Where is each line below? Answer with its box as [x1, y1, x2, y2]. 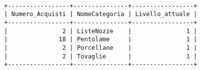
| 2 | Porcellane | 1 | [4, 44, 197, 51]
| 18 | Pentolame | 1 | [4, 36, 197, 43]
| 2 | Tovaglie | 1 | [4, 52, 197, 60]
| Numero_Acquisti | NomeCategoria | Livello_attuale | [4, 11, 197, 18]
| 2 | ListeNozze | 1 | [4, 27, 197, 35]
